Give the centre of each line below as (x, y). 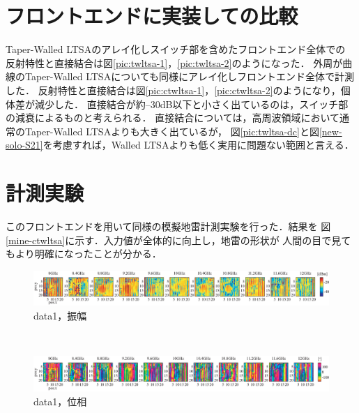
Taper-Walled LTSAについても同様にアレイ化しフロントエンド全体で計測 (190, 76)
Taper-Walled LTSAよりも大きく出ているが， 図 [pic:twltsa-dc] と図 (172, 131)
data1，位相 (60, 401)
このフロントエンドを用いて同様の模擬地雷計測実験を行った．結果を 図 (168, 226)
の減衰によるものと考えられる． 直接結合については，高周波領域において (173, 118)
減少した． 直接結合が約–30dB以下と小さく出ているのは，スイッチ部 (191, 104)
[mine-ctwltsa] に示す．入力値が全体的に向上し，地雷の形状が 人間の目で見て (178, 240)
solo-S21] (24, 145)
